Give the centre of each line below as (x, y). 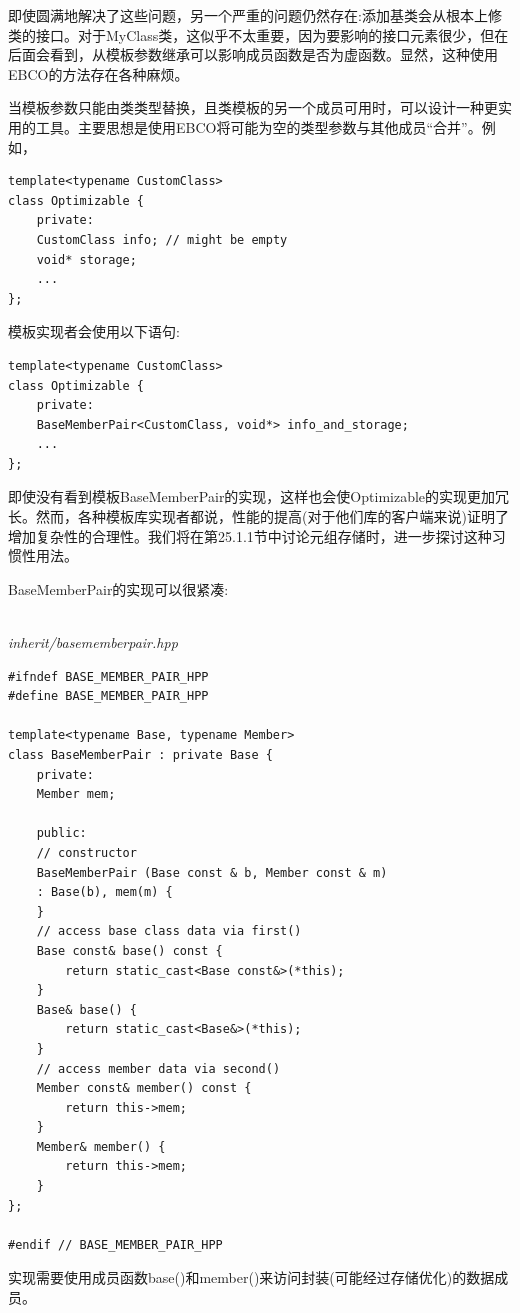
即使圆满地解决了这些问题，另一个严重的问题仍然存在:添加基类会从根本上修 (255, 15)
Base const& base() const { (129, 950)
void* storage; (86, 259)
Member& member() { (101, 1146)
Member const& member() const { (144, 1088)
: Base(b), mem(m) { (104, 892)
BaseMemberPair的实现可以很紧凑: (118, 588)
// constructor (86, 852)
